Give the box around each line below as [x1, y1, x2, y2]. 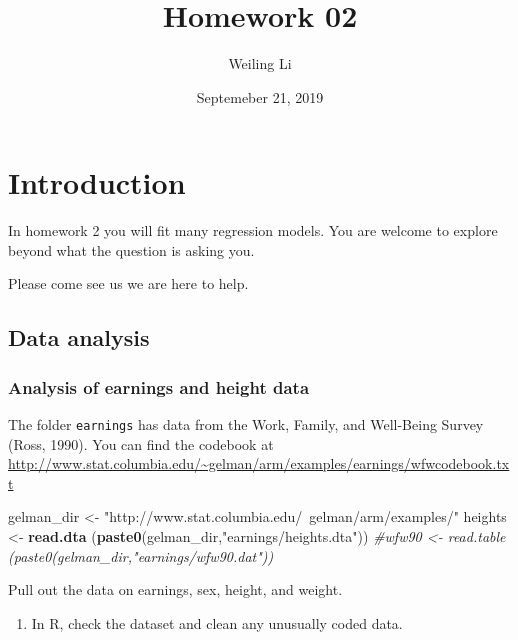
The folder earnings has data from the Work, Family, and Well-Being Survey [8, 414, 484, 435]
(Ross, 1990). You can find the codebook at [8, 433, 274, 454]
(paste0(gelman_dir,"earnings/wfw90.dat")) [8, 545, 274, 566]
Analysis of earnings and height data [8, 374, 310, 399]
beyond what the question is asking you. [8, 239, 255, 260]
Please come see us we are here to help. [8, 273, 249, 294]
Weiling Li [228, 53, 292, 74]
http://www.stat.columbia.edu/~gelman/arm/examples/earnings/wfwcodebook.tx [8, 453, 510, 474]
